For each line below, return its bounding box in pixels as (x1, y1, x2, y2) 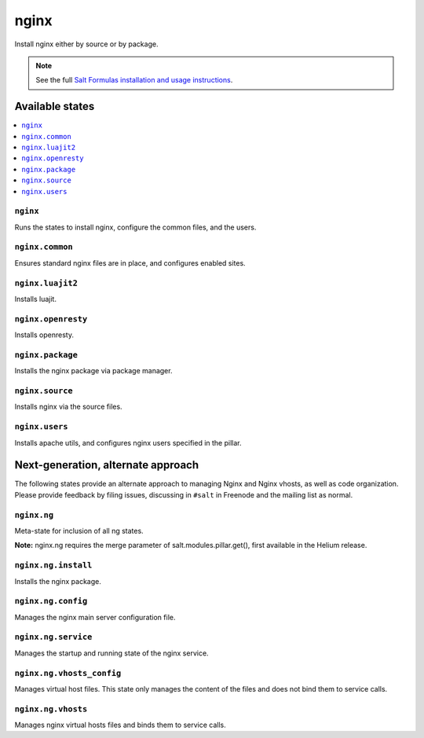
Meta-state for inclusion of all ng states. (14, 527, 144, 535)
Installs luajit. (14, 295, 57, 303)
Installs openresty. (14, 330, 75, 340)
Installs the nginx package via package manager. (14, 366, 173, 376)
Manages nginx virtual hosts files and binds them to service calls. (14, 720, 227, 730)
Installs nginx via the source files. (14, 402, 122, 412)
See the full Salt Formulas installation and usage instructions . (35, 75, 233, 85)
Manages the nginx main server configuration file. (14, 612, 176, 622)
